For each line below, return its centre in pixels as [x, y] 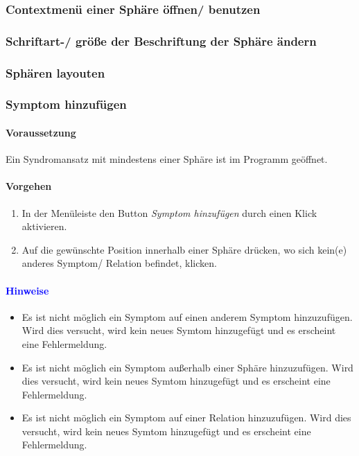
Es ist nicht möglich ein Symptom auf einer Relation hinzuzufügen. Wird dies [186, 418]
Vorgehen [29, 186]
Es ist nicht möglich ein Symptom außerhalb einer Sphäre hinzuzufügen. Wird [187, 367]
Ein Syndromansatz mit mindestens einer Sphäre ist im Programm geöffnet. [167, 159]
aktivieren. [44, 226]
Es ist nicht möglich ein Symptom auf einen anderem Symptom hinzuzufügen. [187, 316]
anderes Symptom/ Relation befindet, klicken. [119, 263]
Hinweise [27, 290]
